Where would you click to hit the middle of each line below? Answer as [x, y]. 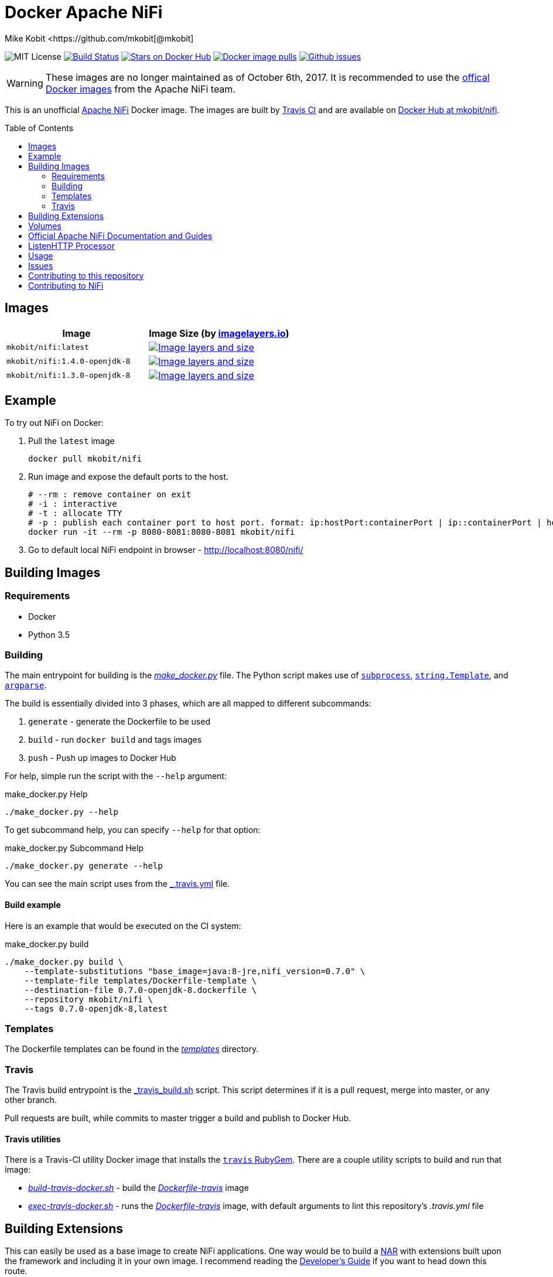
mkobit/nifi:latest [48, 347]
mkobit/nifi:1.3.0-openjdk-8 [69, 375]
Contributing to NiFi [66, 285]
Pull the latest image [71, 441]
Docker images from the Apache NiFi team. [140, 89]
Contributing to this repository [86, 275]
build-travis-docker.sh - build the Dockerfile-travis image [139, 1188]
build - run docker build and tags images [115, 740]
